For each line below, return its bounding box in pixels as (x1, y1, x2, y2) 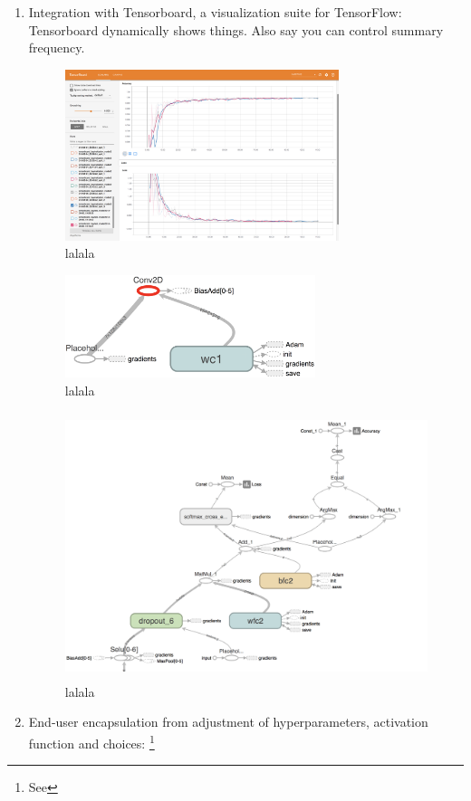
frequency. (28, 38, 85, 57)
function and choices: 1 (28, 731, 155, 752)
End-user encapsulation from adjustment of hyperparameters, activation (28, 712, 428, 731)
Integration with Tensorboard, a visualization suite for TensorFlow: (28, 3, 402, 21)
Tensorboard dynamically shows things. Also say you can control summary (28, 20, 444, 39)
